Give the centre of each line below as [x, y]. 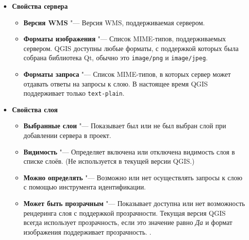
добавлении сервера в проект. [67, 135]
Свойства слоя [35, 109]
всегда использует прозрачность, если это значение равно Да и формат [128, 222]
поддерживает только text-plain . [74, 93]
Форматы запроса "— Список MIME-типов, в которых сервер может [127, 74]
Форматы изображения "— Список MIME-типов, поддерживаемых [125, 39]
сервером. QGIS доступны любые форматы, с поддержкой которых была [131, 48]
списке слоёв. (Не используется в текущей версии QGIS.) [109, 161]
